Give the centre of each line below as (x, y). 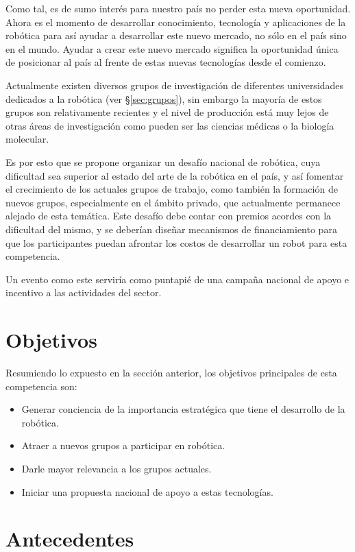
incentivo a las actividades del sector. (84, 292)
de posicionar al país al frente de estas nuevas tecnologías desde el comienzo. (166, 62)
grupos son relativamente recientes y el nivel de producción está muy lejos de (167, 112)
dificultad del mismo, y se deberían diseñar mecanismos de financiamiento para (171, 229)
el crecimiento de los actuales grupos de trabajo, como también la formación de (172, 189)
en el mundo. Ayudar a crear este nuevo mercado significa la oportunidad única (172, 48)
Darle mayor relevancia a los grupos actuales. (117, 468)
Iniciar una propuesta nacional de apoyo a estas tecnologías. (147, 491)
